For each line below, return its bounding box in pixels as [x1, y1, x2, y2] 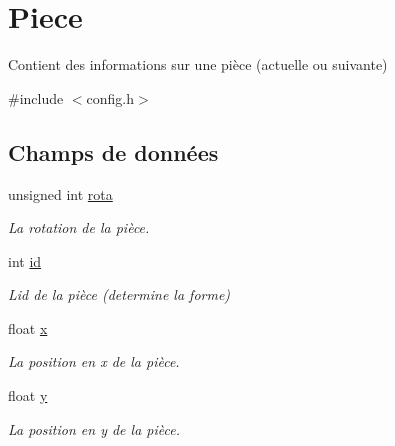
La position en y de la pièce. [8, 418, 180, 439]
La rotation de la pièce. [8, 217, 150, 238]
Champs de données [8, 136, 219, 167]
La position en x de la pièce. [8, 351, 180, 372]
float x [8, 317, 48, 338]
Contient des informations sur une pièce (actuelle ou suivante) [8, 54, 388, 75]
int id [8, 250, 42, 271]
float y [8, 385, 48, 406]
